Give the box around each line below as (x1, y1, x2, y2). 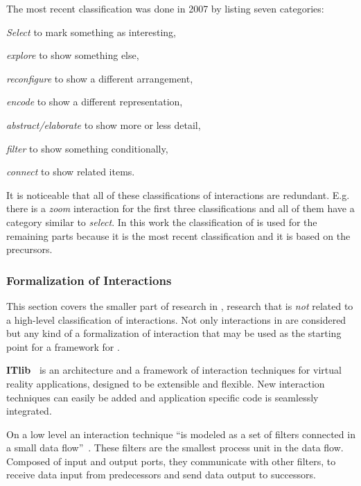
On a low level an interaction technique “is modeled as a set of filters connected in (6, 426, 355, 441)
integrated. (6, 403, 52, 418)
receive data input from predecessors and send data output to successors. (6, 467, 316, 482)
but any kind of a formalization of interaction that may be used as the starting (6, 326, 342, 340)
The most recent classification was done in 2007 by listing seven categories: (6, 1, 324, 15)
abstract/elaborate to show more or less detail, (6, 117, 201, 132)
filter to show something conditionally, (6, 141, 168, 155)
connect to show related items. (6, 164, 135, 179)
